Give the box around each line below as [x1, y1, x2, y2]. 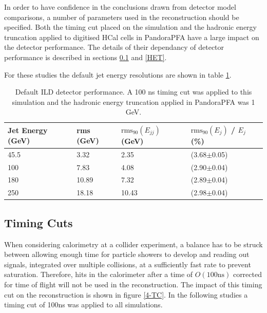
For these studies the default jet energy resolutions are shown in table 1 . [4, 69, 232, 80]
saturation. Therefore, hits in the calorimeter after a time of [4, 269, 193, 280]
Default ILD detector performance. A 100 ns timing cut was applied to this [15, 86, 252, 97]
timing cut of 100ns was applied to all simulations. [4, 299, 163, 310]
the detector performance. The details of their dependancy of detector [4, 42, 224, 52]
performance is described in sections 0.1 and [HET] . [4, 51, 167, 62]
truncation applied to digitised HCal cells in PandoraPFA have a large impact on [4, 31, 259, 42]
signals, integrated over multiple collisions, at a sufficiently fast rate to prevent [4, 259, 251, 269]
